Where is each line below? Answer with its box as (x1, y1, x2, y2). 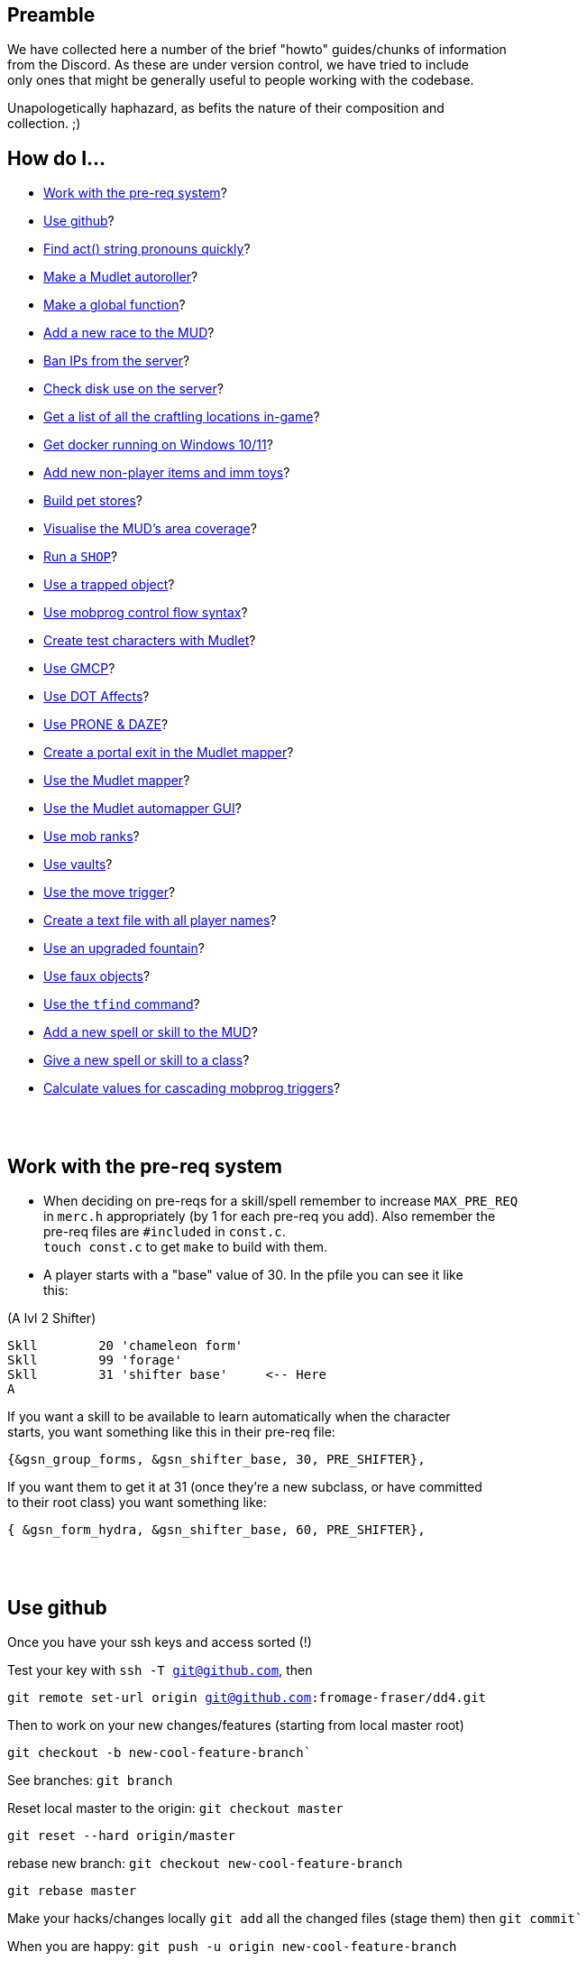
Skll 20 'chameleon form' (7, 1338, 243, 1354)
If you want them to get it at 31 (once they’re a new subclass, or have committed (7, 1479, 482, 1495)
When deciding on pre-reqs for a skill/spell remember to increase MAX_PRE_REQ (43, 1193, 518, 1209)
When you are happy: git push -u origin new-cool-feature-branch (7, 1938, 457, 1954)
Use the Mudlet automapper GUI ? (43, 800, 242, 817)
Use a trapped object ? (43, 577, 175, 593)
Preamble (7, 4, 96, 26)
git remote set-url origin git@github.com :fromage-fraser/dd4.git (7, 1689, 487, 1705)
